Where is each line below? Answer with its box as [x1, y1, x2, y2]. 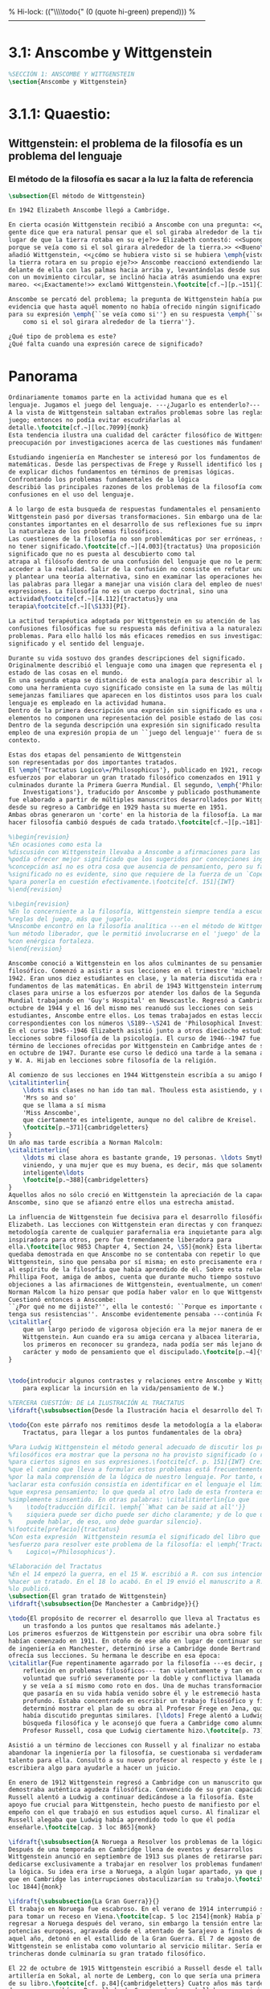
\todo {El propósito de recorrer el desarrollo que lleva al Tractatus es [8, 1614, 261, 1622]
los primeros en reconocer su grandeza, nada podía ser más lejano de [22, 1341, 264, 1349]
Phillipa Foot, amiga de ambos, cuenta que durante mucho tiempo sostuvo [8, 1273, 261, 1281]
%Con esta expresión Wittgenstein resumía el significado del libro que [8, 1533, 261, 1541]
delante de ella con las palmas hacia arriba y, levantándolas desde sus [8, 266, 261, 274]
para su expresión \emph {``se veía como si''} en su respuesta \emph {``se [8, 310, 264, 318]
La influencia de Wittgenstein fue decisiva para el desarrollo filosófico [8, 1212, 268, 1221]
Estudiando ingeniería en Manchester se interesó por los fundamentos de [8, 453, 261, 462]
